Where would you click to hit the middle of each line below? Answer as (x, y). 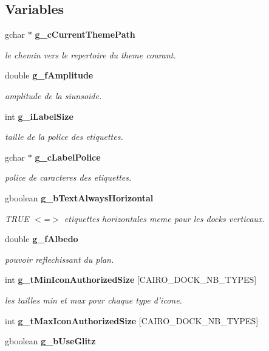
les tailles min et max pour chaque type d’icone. (94, 300)
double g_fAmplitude (49, 75)
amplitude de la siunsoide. (53, 95)
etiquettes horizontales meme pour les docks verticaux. (164, 218)
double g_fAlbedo (42, 239)
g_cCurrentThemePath (85, 34)
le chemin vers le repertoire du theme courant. (90, 54)
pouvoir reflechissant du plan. (60, 259)
